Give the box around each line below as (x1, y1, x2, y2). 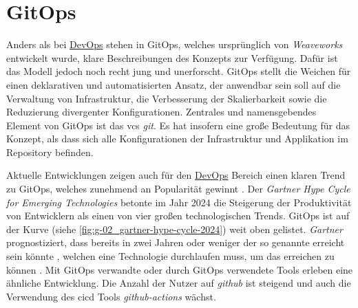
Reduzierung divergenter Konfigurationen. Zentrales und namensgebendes (6, 104, 317, 119)
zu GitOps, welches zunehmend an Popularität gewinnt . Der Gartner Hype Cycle (6, 181, 350, 196)
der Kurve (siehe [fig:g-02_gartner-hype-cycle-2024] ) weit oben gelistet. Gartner (6, 221, 343, 236)
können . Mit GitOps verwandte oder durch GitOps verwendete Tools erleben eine (6, 262, 353, 276)
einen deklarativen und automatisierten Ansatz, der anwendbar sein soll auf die (6, 77, 341, 91)
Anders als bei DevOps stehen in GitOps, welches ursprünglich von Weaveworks (6, 37, 343, 52)
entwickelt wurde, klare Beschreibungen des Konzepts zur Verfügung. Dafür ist (6, 50, 338, 65)
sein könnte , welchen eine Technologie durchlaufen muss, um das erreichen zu (6, 249, 335, 263)
